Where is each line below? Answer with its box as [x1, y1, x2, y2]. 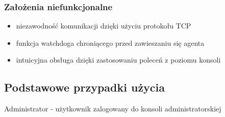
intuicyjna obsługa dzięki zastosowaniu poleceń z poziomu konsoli [16, 54, 221, 65]
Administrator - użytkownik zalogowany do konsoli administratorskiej [4, 103, 221, 114]
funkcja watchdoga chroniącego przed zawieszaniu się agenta [16, 37, 205, 48]
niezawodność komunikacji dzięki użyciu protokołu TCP [16, 20, 191, 31]
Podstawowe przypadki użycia [4, 79, 165, 95]
